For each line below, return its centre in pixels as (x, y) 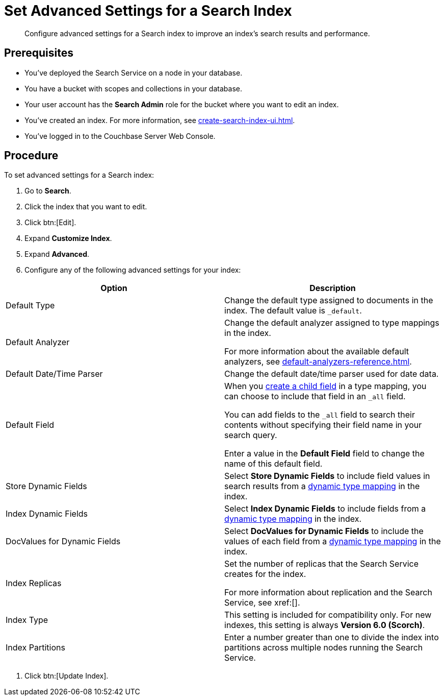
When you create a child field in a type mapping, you (325, 386)
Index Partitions (35, 648)
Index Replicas (34, 583)
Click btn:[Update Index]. (67, 676)
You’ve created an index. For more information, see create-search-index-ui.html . (160, 120)
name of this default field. (273, 464)
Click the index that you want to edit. (86, 207)
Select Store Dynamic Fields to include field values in (327, 476)
